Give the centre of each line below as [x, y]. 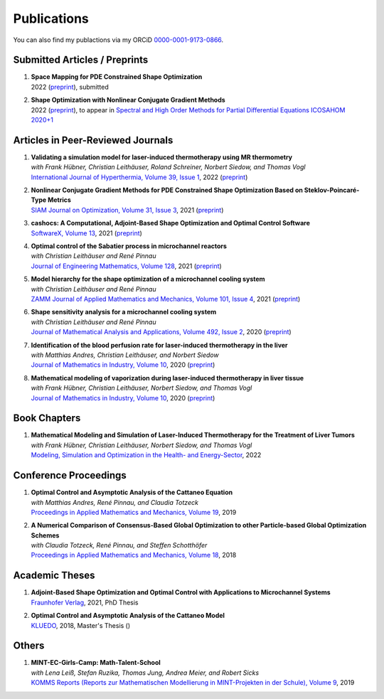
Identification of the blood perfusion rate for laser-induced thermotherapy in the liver [159, 345]
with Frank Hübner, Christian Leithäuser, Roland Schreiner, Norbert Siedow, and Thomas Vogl [168, 167]
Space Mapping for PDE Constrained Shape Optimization [117, 77]
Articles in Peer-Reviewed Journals [93, 140]
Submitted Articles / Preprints [81, 60]
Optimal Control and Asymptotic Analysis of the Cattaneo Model [128, 616]
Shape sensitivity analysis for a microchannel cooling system [124, 312]
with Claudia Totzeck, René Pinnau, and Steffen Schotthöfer [119, 545]
